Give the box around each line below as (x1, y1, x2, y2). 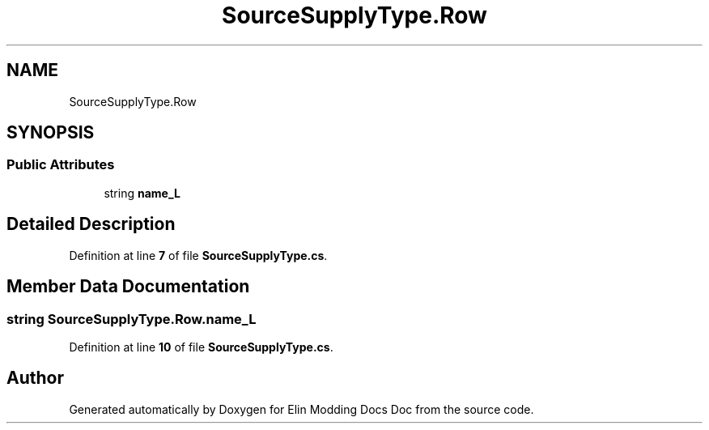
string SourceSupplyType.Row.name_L (6, 310, 257, 327)
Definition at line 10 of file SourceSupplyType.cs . (69, 339, 333, 354)
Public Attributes (6, 156, 115, 173)
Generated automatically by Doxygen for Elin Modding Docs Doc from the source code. (69, 402, 534, 416)
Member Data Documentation (6, 276, 250, 297)
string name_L (104, 185, 180, 200)
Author (6, 368, 64, 389)
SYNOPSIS (6, 122, 95, 143)
